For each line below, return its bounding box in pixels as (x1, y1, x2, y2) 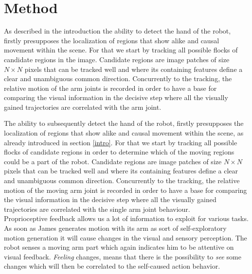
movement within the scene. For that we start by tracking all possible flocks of (4, 45, 238, 55)
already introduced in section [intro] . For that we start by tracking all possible (4, 137, 237, 147)
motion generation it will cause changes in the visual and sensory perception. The (4, 232, 247, 242)
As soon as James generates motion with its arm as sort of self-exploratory (4, 223, 227, 233)
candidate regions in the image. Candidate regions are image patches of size (4, 54, 230, 64)
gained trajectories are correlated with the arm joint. (4, 102, 162, 112)
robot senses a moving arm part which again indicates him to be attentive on (4, 242, 234, 252)
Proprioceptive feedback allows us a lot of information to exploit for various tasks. (4, 213, 249, 223)
